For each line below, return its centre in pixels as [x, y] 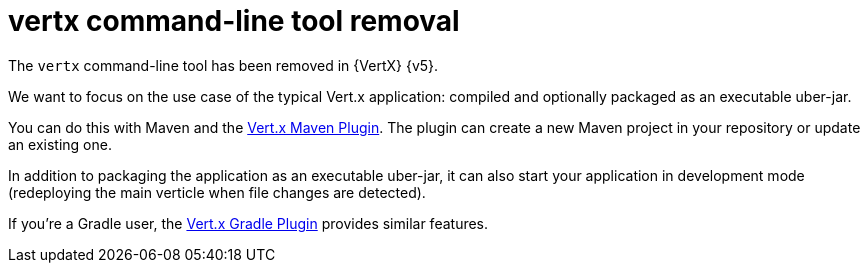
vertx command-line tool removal [234, 21]
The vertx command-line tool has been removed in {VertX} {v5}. [223, 65]
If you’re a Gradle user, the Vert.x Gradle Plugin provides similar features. [248, 223]
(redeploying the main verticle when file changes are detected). [217, 192]
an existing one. [60, 144]
